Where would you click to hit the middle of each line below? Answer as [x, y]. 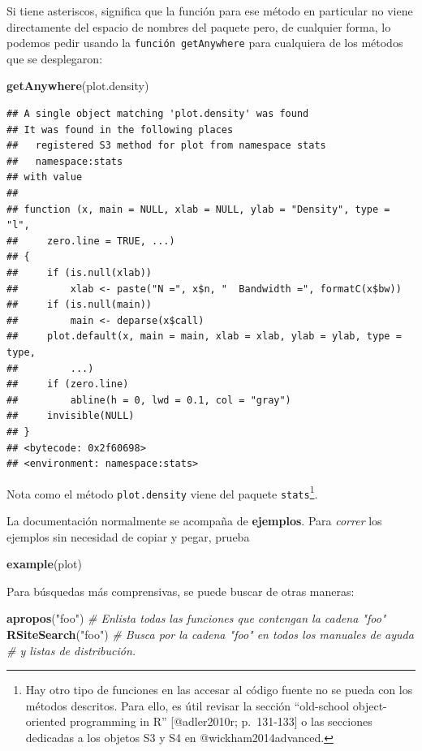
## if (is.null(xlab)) [79, 272]
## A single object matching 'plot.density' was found [158, 114]
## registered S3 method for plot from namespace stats [166, 146]
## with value [45, 177]
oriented [46, 721]
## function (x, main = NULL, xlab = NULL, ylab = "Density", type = [198, 209]
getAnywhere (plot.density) [78, 86]
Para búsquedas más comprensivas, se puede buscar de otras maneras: [181, 591]
